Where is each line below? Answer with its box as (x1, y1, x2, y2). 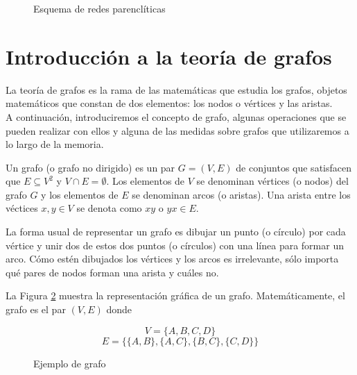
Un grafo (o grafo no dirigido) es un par (6, 160, 175, 174)
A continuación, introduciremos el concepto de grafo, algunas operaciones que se (6, 109, 347, 124)
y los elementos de (41, 187, 119, 201)
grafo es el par (6, 302, 66, 317)
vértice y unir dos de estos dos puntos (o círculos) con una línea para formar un (6, 237, 344, 252)
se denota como (76, 201, 142, 215)
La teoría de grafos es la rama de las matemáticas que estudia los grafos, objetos (6, 82, 347, 97)
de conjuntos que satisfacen (236, 160, 351, 174)
